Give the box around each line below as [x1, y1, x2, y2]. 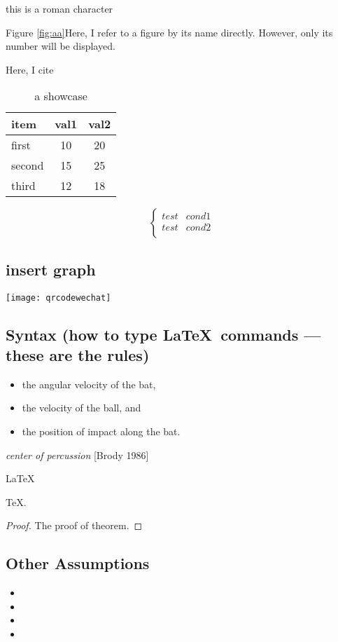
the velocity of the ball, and [22, 400, 141, 415]
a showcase [34, 88, 87, 104]
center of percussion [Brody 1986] [6, 447, 149, 462]
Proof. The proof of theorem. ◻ [6, 518, 143, 533]
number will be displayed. [6, 39, 115, 53]
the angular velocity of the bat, [22, 376, 156, 391]
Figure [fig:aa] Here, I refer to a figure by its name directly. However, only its [6, 25, 333, 39]
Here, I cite [6, 62, 54, 76]
